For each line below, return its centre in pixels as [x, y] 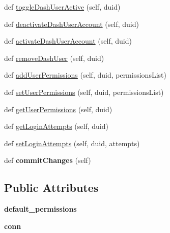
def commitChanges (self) [48, 160]
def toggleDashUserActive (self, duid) [62, 7]
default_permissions [40, 209]
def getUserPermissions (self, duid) [58, 109]
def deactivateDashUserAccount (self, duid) [72, 24]
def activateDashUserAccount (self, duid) [68, 41]
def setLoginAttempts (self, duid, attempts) [72, 143]
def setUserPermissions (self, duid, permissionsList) [84, 92]
